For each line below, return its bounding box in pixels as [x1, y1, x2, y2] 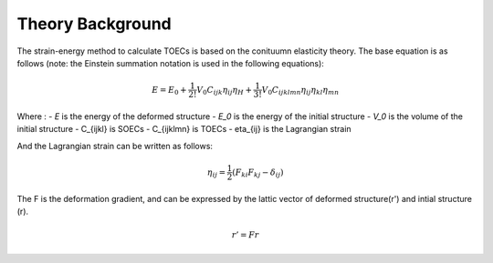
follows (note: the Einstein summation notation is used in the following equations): [16, 57, 324, 68]
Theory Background [16, 14, 173, 34]
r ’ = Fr [231, 230, 259, 240]
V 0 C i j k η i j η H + [196, 85, 253, 97]
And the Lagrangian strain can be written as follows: [16, 140, 214, 151]
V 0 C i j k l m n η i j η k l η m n [261, 85, 340, 97]
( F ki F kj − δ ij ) [231, 167, 284, 179]
